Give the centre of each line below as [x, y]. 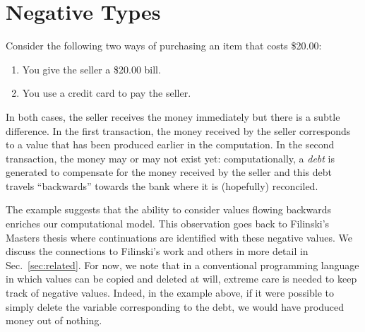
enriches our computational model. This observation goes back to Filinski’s [168, 224]
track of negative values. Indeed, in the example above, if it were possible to [170, 293]
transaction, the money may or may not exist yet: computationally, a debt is [170, 158]
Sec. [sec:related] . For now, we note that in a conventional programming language [182, 265]
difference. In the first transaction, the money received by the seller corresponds [178, 130]
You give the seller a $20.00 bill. [91, 69]
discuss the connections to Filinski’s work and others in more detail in [157, 251]
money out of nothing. [54, 320]
